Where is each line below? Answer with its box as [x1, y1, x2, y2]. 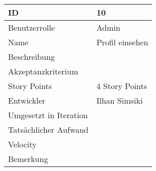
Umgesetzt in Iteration [8, 109, 88, 121]
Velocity [8, 138, 37, 150]
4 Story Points [96, 80, 147, 92]
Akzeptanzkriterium [8, 65, 79, 77]
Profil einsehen [96, 36, 148, 48]
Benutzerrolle [8, 22, 55, 33]
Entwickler [8, 95, 46, 106]
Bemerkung [8, 153, 48, 164]
